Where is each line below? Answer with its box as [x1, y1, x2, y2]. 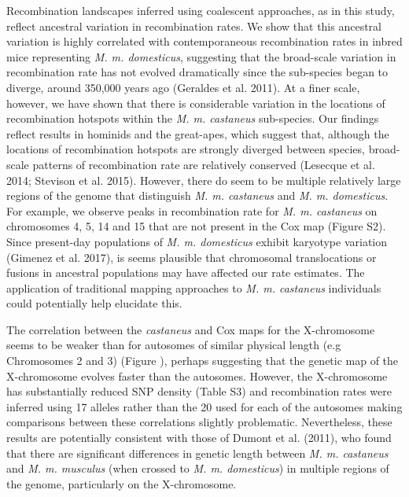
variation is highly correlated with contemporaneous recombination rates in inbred [6, 33, 403, 50]
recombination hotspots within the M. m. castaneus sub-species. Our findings [6, 110, 379, 127]
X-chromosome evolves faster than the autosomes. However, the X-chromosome [6, 367, 388, 384]
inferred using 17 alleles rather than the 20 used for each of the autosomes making [6, 398, 403, 414]
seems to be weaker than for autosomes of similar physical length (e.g [6, 337, 341, 353]
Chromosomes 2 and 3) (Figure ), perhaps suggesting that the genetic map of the [6, 352, 399, 369]
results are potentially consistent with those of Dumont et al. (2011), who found [6, 429, 392, 446]
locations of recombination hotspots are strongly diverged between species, [6, 141, 365, 157]
